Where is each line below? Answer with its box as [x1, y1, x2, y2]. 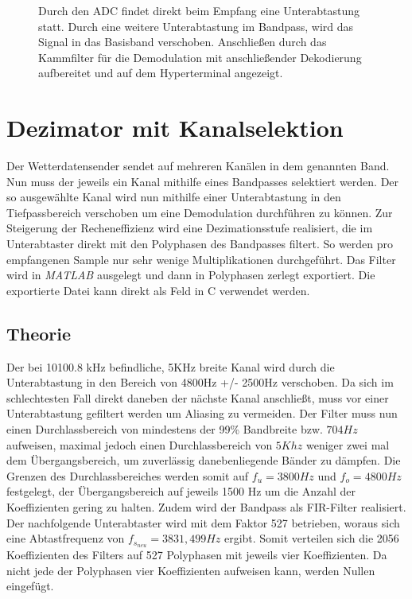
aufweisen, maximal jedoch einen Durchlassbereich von [6, 436, 273, 453]
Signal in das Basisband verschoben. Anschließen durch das [38, 33, 327, 50]
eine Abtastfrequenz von [6, 530, 125, 546]
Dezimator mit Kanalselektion [6, 111, 344, 144]
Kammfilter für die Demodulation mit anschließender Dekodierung [38, 49, 362, 65]
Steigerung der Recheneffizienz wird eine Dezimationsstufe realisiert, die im [6, 220, 373, 236]
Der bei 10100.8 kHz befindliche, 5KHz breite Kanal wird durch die [6, 358, 335, 375]
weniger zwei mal [305, 436, 390, 453]
